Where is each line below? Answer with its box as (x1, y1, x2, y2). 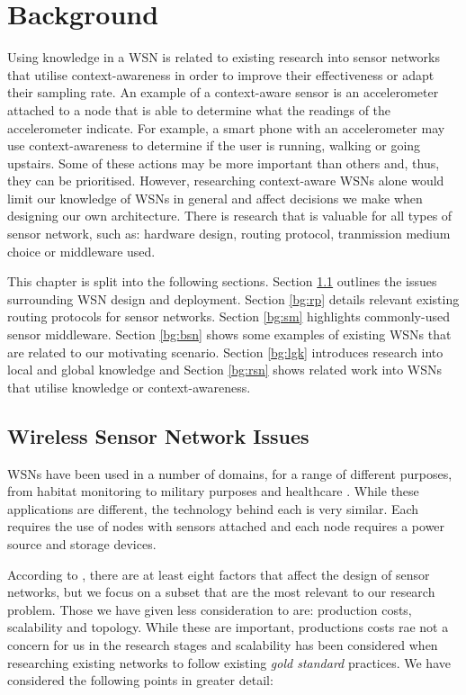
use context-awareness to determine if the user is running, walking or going (7, 136, 421, 155)
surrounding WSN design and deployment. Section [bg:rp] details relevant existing (7, 289, 460, 308)
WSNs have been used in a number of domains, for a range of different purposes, (7, 464, 453, 483)
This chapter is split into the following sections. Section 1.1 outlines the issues (7, 272, 437, 291)
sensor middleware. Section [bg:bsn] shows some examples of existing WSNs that (7, 325, 452, 344)
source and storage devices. (7, 534, 157, 553)
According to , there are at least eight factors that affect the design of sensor (7, 564, 430, 583)
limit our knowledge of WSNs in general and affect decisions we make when (7, 188, 423, 207)
